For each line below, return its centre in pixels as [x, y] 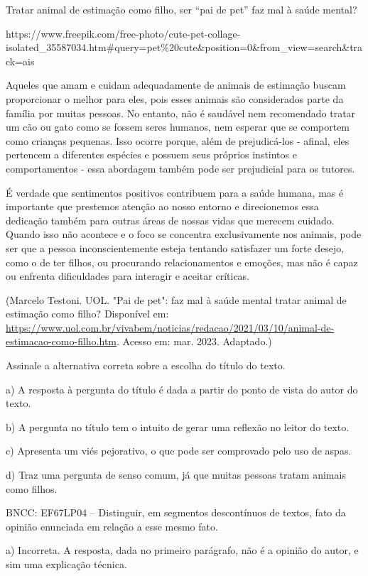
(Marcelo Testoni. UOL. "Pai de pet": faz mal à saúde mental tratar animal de [176, 299]
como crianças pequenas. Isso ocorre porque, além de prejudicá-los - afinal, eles [178, 140]
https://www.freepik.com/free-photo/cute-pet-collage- [123, 33]
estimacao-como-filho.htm [61, 341]
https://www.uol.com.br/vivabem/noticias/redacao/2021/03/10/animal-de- [170, 327]
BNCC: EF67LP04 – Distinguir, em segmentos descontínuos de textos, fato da [176, 512]
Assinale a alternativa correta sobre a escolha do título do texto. [146, 365]
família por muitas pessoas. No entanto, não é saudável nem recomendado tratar [181, 113]
